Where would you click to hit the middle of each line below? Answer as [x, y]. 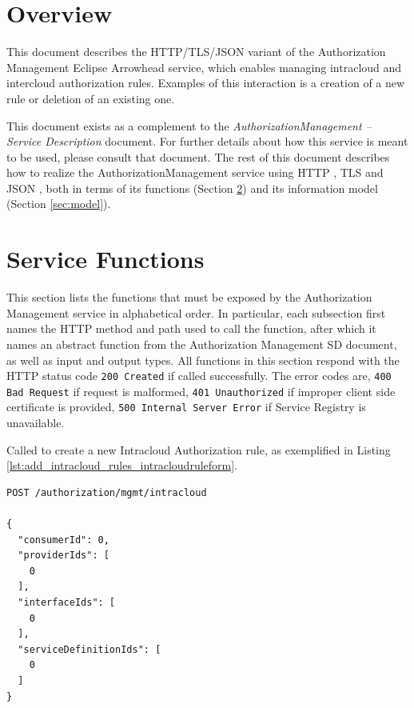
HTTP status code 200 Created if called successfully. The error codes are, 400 [199, 376]
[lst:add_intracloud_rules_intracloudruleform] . [122, 465]
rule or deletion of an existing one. [91, 98]
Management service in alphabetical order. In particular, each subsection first [196, 312]
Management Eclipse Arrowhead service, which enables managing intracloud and [204, 67]
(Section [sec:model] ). [59, 204]
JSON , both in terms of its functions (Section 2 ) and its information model [192, 188]
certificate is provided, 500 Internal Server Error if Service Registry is [186, 407]
